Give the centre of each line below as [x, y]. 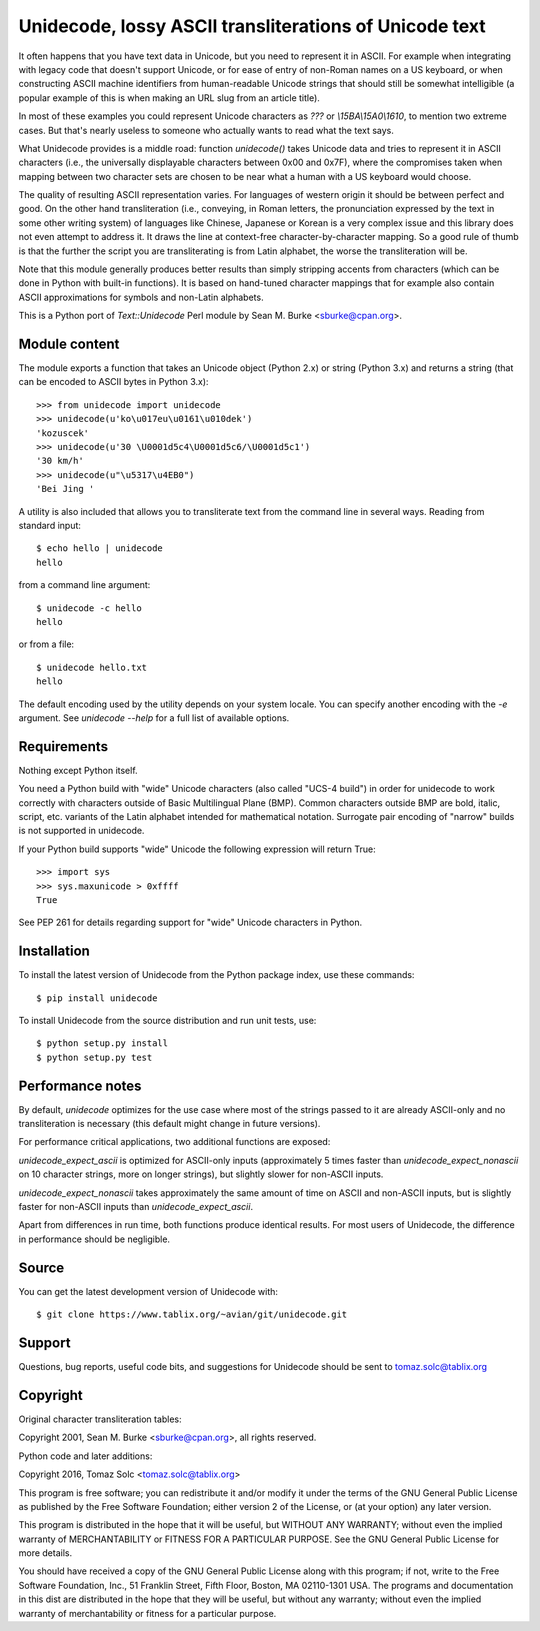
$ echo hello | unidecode [100, 548]
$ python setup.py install [102, 1043]
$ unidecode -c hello [89, 608]
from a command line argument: [84, 585]
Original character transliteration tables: [100, 1419]
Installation [54, 951]
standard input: [50, 525]
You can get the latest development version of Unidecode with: [148, 1291]
